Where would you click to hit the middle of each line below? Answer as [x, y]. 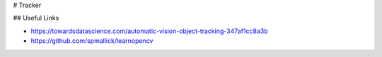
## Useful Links [36, 18]
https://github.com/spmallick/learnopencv [92, 41]
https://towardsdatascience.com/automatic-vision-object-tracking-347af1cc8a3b [149, 31]
